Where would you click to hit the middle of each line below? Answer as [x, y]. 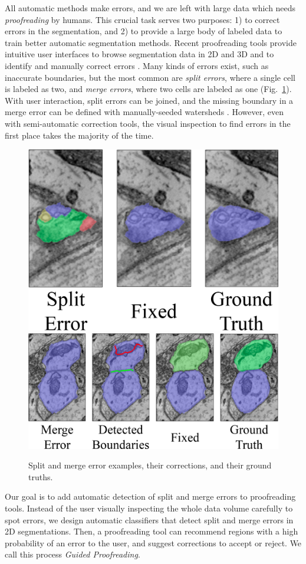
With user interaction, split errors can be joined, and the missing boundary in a [149, 100]
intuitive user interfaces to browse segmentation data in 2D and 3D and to [139, 54]
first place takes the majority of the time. [79, 135]
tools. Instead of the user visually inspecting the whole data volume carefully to [149, 508]
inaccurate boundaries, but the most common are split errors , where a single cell [150, 77]
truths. [41, 476]
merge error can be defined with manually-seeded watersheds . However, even [144, 112]
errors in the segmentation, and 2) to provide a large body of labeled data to [144, 31]
